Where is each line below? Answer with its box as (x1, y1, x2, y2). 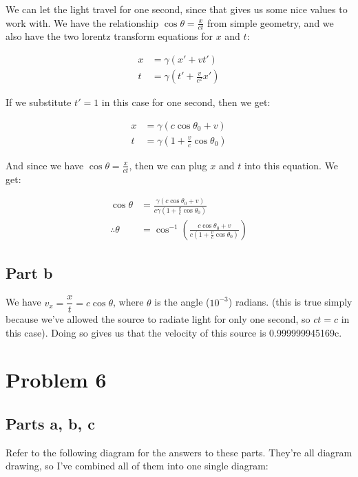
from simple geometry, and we (207, 15, 334, 30)
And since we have (6, 158, 84, 172)
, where (113, 295, 144, 309)
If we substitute (6, 95, 72, 109)
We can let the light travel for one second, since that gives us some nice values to (6, 2, 348, 16)
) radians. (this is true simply (228, 295, 352, 309)
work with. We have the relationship (6, 15, 159, 30)
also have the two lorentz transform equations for (6, 29, 213, 43)
